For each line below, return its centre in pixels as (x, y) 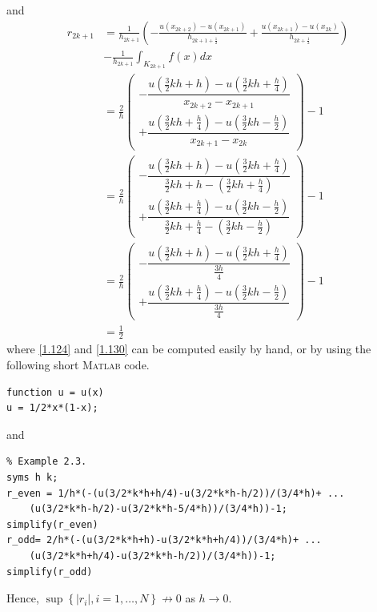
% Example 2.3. (47, 462)
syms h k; (32, 477)
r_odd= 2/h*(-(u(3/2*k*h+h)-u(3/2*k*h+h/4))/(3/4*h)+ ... (164, 540)
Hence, (23, 598)
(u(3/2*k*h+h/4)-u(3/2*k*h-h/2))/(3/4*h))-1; (152, 556)
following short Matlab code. (78, 364)
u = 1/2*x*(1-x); (52, 408)
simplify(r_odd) (50, 572)
